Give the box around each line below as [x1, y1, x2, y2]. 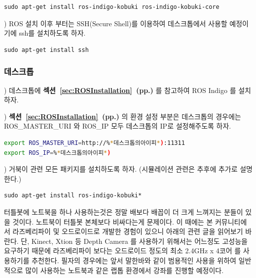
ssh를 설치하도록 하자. [19, 28, 86, 38]
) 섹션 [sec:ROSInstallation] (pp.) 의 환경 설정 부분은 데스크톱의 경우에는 [4, 111, 241, 121]
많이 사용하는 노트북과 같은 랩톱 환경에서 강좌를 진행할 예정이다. [25, 265, 224, 275]
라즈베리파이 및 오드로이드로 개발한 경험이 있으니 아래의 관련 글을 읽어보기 [12, 226, 243, 236]
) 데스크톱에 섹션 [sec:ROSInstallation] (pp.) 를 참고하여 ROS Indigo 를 [4, 85, 236, 95]
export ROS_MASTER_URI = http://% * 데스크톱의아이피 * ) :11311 [4, 139, 185, 146]
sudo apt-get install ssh [4, 46, 89, 53]
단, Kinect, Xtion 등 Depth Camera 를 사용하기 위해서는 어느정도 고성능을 [21, 235, 248, 246]
